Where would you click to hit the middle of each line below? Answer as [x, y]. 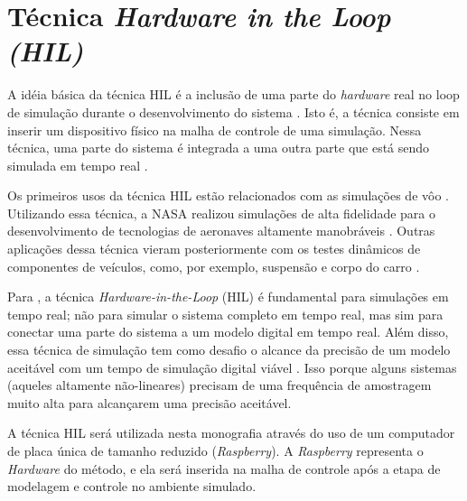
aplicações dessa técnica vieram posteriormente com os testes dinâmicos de [214, 249]
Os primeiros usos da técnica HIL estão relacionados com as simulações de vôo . [228, 195]
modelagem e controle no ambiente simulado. [132, 486]
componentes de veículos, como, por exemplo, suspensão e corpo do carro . [214, 266]
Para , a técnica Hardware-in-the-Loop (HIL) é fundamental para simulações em [228, 297]
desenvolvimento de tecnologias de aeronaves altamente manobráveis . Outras [221, 231]
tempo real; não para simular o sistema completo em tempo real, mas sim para [225, 314]
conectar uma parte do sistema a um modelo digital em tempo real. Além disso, [228, 332]
